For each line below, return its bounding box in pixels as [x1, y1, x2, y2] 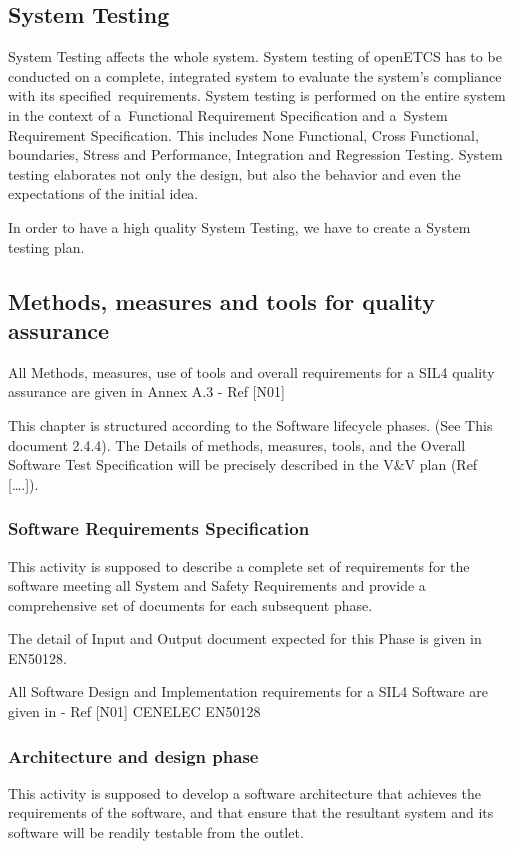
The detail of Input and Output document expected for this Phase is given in [8, 628, 482, 649]
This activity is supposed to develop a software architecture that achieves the [8, 782, 482, 803]
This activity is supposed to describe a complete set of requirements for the [8, 555, 470, 576]
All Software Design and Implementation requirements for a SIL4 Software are [8, 681, 488, 702]
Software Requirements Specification [8, 516, 310, 541]
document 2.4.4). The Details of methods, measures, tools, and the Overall [8, 434, 466, 455]
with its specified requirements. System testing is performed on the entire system [8, 85, 506, 106]
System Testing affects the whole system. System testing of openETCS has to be [8, 46, 502, 67]
